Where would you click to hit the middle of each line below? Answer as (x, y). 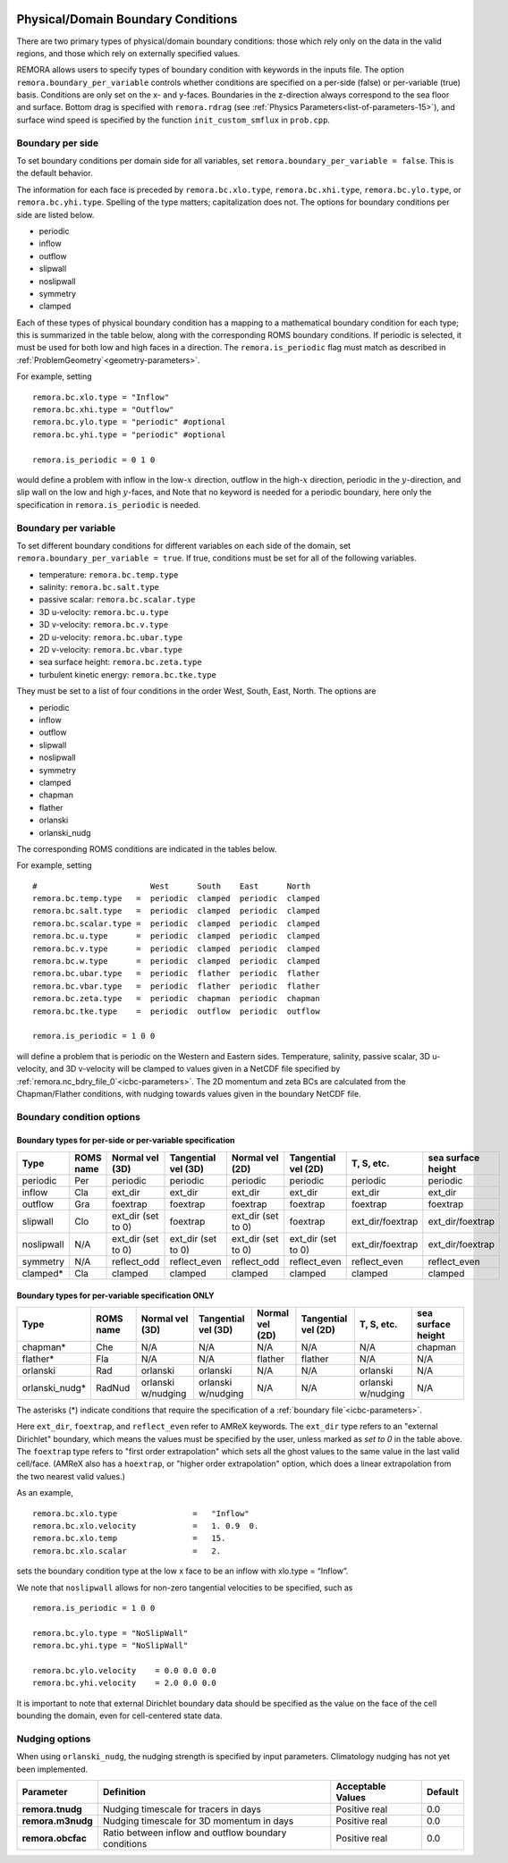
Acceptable (361, 1786)
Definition (125, 1792)
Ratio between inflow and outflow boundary (195, 1833)
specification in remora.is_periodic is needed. (109, 504)
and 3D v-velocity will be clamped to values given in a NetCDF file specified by (195, 1069)
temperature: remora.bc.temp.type (109, 574)
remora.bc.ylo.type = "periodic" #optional (129, 422)
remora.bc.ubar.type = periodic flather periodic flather (177, 974)
